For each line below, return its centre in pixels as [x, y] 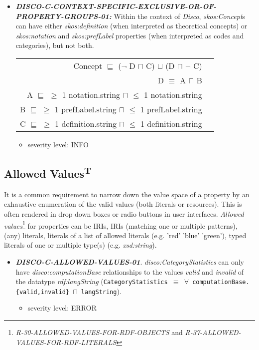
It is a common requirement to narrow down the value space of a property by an [127, 194]
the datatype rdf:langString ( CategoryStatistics [92, 281]
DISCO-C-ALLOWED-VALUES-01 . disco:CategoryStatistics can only [130, 261]
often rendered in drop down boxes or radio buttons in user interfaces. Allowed [124, 213]
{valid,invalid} [43, 292]
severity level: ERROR [62, 308]
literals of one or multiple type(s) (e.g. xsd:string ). [80, 245]
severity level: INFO [58, 144]
